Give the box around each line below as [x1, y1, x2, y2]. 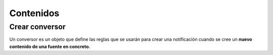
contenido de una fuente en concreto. [9, 43, 90, 49]
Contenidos [9, 8, 60, 19]
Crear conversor [9, 22, 66, 31]
